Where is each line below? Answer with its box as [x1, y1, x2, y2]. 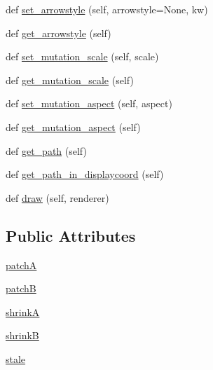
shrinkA [6, 304, 40, 319]
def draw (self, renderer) [6, 190, 109, 205]
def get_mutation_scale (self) [6, 72, 134, 87]
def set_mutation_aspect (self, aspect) [6, 96, 172, 111]
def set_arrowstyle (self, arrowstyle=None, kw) [6, 2, 208, 16]
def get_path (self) [6, 143, 87, 158]
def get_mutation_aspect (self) [6, 119, 141, 134]
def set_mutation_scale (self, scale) [6, 49, 159, 64]
